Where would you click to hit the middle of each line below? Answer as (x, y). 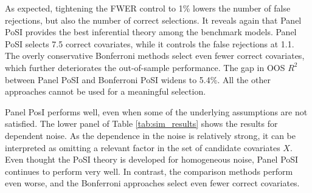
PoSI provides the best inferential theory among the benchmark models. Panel (151, 32)
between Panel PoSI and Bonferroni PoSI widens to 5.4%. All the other (138, 79)
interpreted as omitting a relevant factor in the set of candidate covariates (143, 147)
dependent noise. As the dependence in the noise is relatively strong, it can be (151, 135)
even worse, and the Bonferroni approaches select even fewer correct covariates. (152, 183)
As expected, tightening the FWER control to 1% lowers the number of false (148, 8)
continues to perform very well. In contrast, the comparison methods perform (149, 171)
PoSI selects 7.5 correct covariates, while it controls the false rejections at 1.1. (150, 43)
